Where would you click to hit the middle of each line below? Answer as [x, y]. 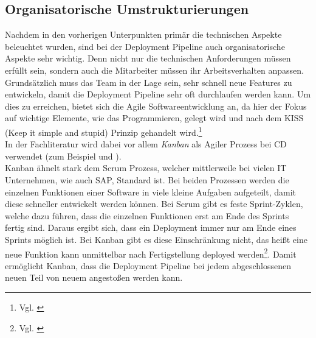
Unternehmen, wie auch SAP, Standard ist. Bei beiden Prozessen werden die [147, 179]
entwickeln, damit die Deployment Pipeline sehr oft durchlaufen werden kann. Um [158, 94]
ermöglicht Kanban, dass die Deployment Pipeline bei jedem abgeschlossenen [148, 265]
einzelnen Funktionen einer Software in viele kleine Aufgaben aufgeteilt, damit [151, 192]
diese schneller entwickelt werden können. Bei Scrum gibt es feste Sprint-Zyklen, [154, 204]
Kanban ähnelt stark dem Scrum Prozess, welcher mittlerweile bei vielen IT [146, 168]
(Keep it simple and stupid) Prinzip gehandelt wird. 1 [104, 131]
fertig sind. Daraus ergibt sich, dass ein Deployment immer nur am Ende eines [151, 227]
